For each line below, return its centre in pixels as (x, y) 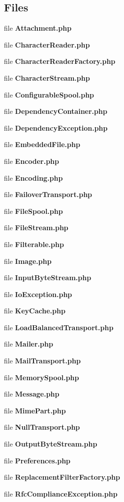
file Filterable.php (34, 244)
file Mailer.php (29, 344)
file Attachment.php (38, 28)
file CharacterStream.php (47, 77)
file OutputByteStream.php (51, 444)
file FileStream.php (36, 227)
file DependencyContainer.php (56, 111)
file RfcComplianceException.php (61, 493)
